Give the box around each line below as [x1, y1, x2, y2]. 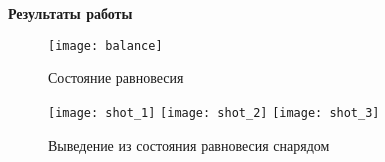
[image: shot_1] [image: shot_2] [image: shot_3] [48, 105, 380, 120]
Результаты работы [8, 3, 133, 23]
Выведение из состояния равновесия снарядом [48, 134, 330, 155]
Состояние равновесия [48, 67, 184, 88]
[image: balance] [48, 38, 163, 53]
